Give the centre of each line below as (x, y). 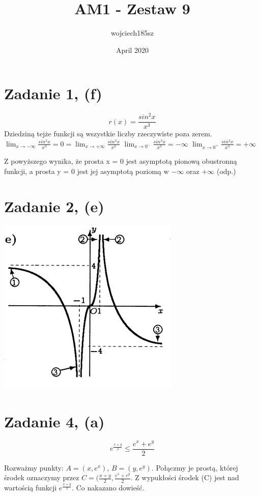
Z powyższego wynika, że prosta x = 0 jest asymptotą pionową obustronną (121, 161)
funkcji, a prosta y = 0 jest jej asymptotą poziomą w (86, 171)
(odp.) (226, 171)
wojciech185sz (132, 33)
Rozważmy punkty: (34, 467)
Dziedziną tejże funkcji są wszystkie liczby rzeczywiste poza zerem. (108, 134)
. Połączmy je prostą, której (195, 467)
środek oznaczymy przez (42, 477)
